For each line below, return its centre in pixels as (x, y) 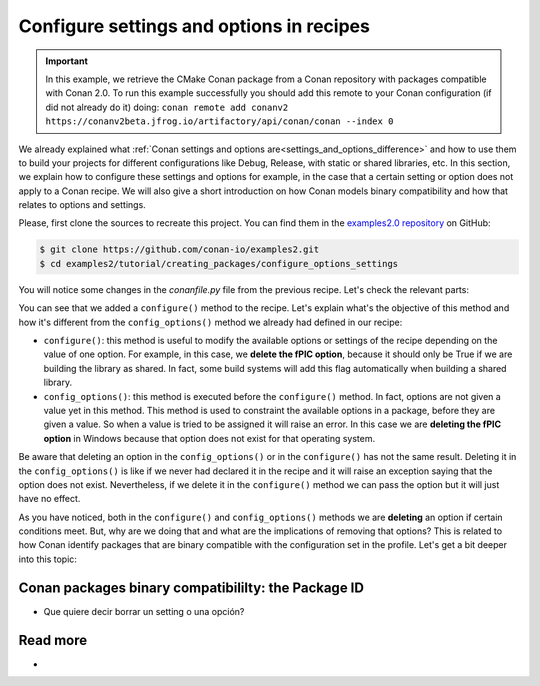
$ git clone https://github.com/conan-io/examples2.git (179, 249)
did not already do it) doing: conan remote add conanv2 (167, 107)
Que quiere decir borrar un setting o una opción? (144, 611)
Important (67, 61)
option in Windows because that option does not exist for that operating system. (209, 438)
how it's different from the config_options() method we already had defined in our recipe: (210, 322)
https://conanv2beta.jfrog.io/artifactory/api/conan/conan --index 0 (219, 121)
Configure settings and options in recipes (194, 26)
